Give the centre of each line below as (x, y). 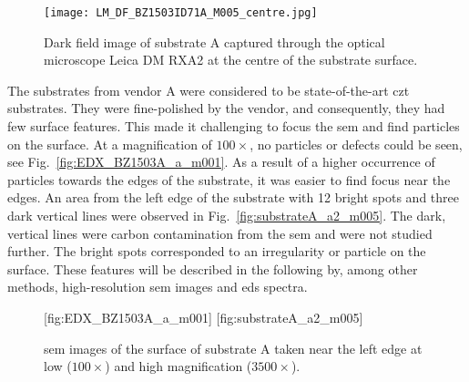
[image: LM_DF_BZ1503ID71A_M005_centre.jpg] (181, 13)
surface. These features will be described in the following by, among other (213, 268)
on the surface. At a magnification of (110, 144)
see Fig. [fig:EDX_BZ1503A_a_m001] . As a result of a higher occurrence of (221, 162)
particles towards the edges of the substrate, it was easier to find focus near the (229, 179)
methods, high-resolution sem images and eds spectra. (158, 287)
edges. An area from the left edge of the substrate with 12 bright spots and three (234, 197)
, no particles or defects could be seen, (356, 144)
